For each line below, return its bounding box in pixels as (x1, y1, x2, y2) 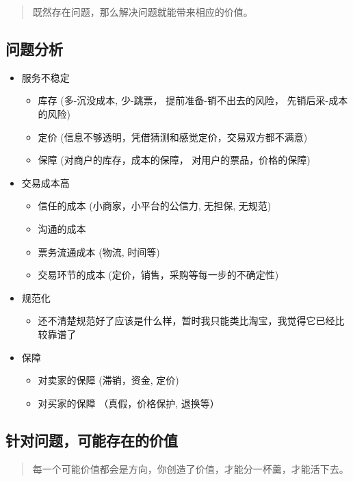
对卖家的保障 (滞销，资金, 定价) (38, 373, 179, 387)
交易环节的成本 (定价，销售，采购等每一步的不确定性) (38, 268, 279, 282)
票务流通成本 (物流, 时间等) (38, 244, 160, 259)
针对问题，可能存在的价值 (5, 429, 178, 450)
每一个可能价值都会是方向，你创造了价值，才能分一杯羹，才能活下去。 (32, 461, 349, 476)
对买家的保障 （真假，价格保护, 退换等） (38, 395, 220, 410)
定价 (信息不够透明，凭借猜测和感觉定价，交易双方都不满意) (38, 129, 308, 144)
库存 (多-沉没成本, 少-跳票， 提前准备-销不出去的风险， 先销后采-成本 (38, 93, 348, 107)
